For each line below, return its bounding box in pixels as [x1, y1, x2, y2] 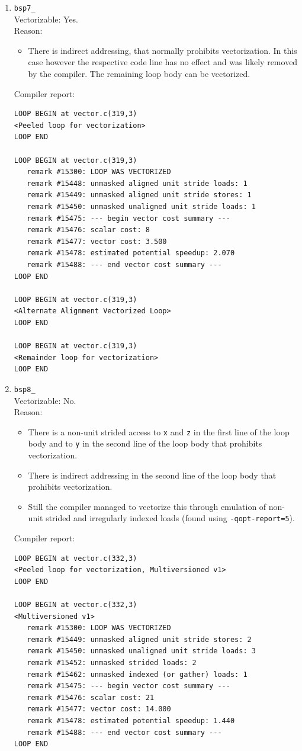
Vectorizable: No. [14, 394, 76, 406]
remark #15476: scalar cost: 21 [27, 693, 155, 702]
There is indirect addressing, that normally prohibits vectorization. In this [28, 44, 297, 56]
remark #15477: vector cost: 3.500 [27, 237, 167, 246]
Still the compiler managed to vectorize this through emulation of [28, 500, 266, 512]
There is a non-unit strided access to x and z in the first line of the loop [28, 425, 290, 438]
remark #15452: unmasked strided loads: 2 [27, 659, 197, 667]
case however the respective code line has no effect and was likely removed [28, 56, 298, 68]
